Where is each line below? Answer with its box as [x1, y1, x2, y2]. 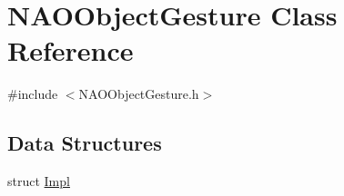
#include [7, 84, 58, 103]
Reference [7, 32, 134, 69]
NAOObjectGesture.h [78, 84, 199, 103]
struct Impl [7, 171, 70, 191]
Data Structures [7, 129, 162, 157]
